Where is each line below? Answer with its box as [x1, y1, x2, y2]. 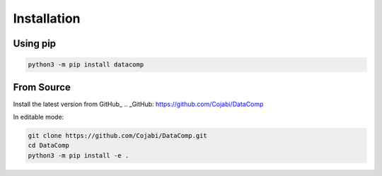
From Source [13, 81, 71, 93]
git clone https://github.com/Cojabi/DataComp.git [28, 131, 208, 140]
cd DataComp [28, 141, 70, 150]
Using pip [13, 37, 57, 49]
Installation [13, 11, 81, 26]
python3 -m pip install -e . [28, 151, 129, 159]
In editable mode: [13, 113, 64, 122]
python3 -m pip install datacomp [28, 61, 144, 69]
